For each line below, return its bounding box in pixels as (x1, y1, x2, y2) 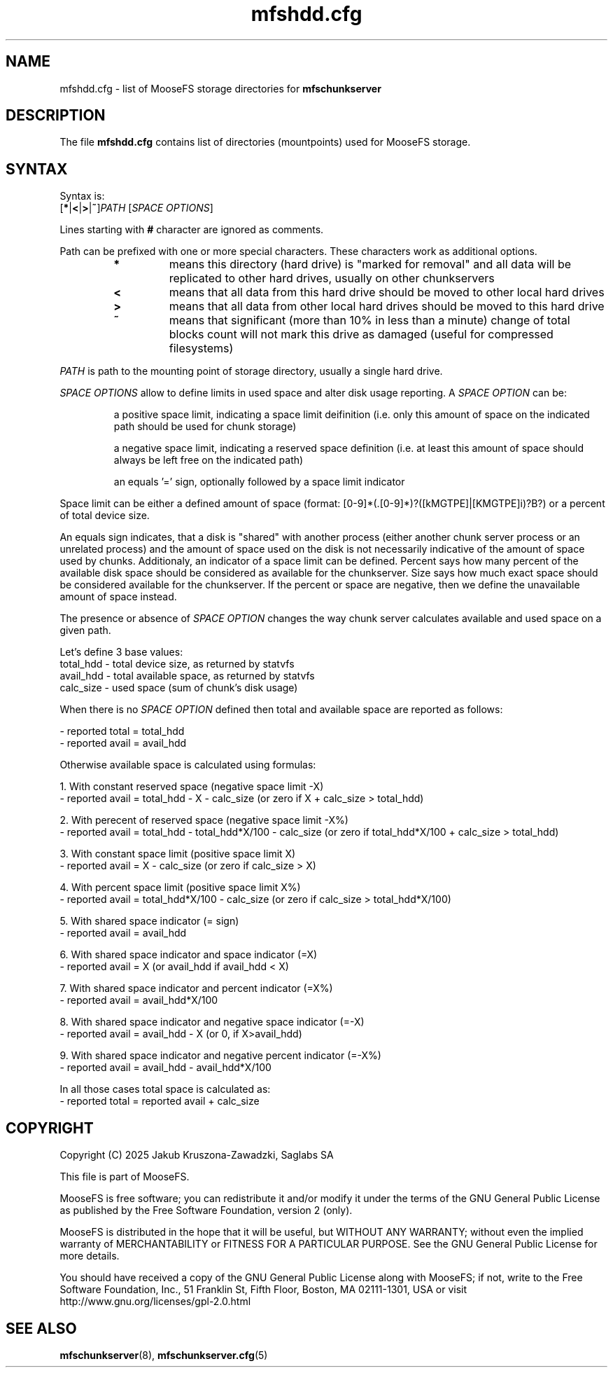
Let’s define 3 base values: (59, 646, 183, 658)
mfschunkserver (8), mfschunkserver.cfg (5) (59, 1348, 268, 1361)
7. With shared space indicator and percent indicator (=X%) (59, 982, 333, 995)
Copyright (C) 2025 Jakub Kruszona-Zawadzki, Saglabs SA (59, 1149, 334, 1161)
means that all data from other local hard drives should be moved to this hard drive (169, 299, 605, 314)
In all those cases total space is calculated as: (59, 1083, 271, 1096)
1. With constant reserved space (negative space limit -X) (59, 780, 324, 793)
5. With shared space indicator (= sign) (59, 915, 239, 927)
